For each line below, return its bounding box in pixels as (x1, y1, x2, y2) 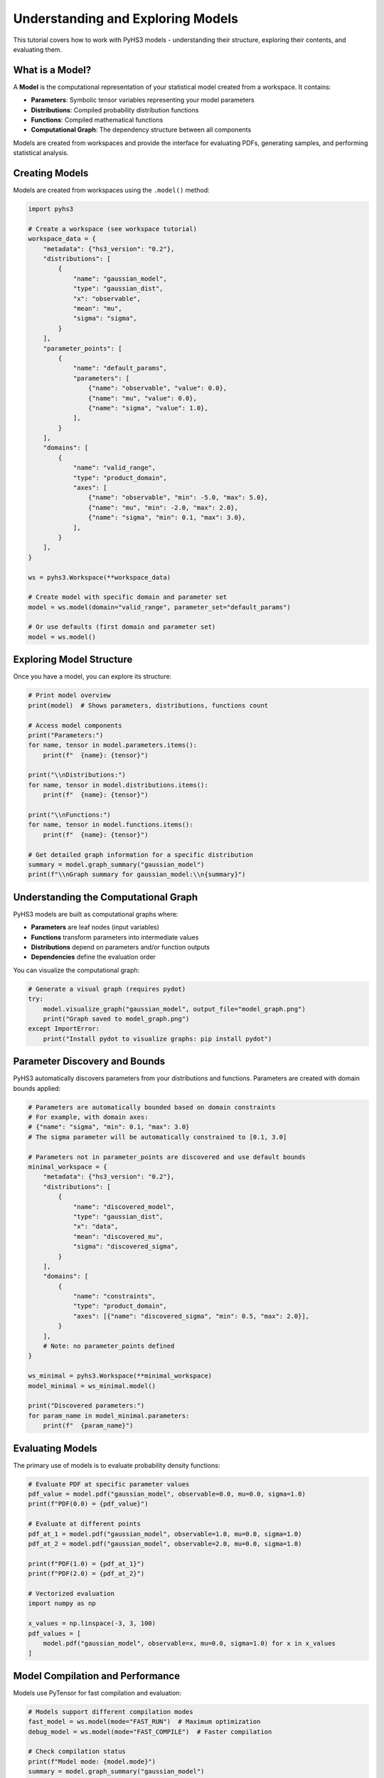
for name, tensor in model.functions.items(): (28, 821, 193, 829)
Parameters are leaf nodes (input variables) (31, 923, 160, 932)
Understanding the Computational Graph (13, 891, 198, 903)
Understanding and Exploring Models (13, 11, 238, 26)
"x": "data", (73, 1223, 119, 1230)
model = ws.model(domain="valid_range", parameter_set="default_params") (28, 603, 291, 611)
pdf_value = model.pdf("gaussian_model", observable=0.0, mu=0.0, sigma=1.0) (28, 1490, 306, 1498)
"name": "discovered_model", (73, 1203, 175, 1210)
